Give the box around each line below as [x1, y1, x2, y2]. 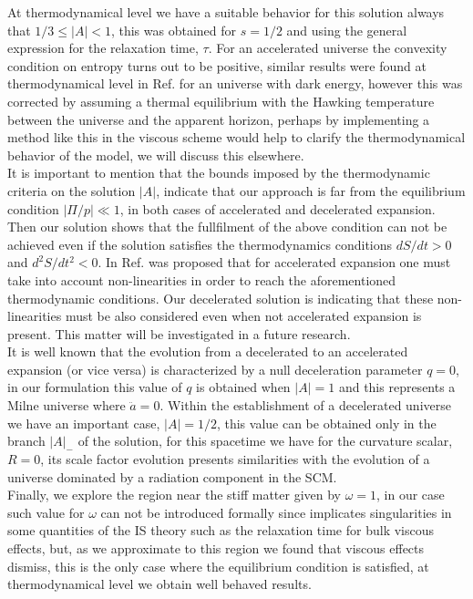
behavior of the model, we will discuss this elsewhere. [7, 145, 304, 164]
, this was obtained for [110, 20, 237, 39]
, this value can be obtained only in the [216, 413, 437, 432]
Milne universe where [7, 396, 126, 415]
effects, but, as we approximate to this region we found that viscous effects [7, 539, 425, 558]
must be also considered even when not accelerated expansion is [65, 306, 422, 325]
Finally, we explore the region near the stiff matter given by [7, 485, 341, 504]
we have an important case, [7, 413, 160, 432]
